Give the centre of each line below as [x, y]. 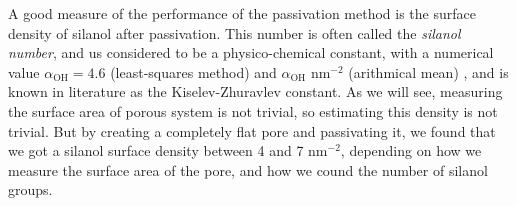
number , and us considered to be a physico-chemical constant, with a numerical [251, 52]
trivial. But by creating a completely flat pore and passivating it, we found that [252, 130]
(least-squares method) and [193, 71]
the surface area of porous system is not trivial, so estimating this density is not [253, 110]
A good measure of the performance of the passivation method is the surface [242, 13]
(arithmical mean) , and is [428, 71]
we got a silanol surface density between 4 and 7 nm [168, 150]
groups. [30, 189]
